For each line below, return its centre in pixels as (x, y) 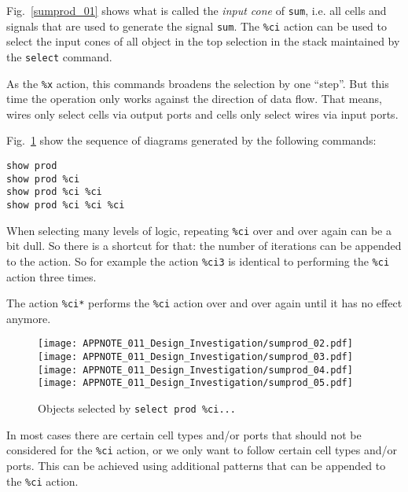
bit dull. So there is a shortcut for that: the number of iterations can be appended (204, 246)
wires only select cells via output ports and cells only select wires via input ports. (202, 114)
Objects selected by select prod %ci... (137, 408)
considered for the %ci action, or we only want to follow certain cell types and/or (202, 450)
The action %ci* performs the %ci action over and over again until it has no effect (204, 303)
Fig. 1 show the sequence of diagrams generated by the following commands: (191, 140)
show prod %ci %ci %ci (66, 205)
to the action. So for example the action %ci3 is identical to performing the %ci (198, 261)
